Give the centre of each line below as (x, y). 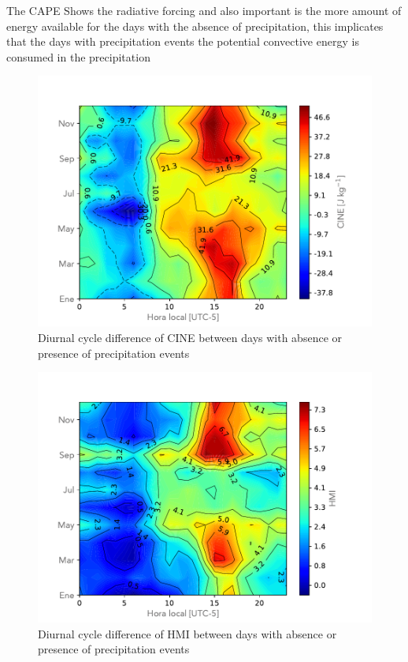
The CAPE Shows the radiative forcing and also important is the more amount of (204, 10)
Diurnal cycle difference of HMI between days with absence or (187, 633)
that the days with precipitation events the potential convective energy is (183, 41)
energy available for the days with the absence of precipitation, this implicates (195, 26)
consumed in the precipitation (78, 56)
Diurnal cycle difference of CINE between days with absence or (190, 337)
